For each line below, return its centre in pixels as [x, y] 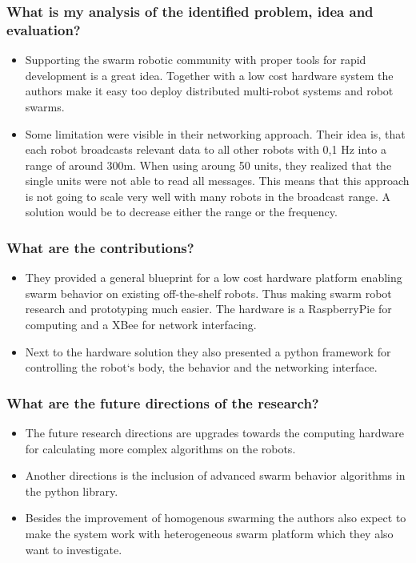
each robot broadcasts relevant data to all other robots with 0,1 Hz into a [206, 149]
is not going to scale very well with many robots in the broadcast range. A [208, 196]
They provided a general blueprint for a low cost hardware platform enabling [214, 277]
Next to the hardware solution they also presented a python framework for [208, 351]
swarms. [45, 106]
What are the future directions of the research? [163, 402]
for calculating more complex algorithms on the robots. [160, 448]
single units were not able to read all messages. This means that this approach [217, 181]
